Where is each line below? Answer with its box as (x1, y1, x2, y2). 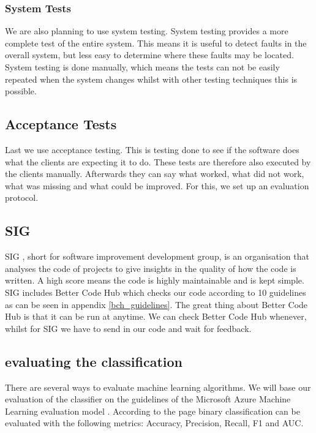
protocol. (5, 191, 39, 204)
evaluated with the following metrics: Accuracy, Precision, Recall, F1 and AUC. (5, 416, 304, 429)
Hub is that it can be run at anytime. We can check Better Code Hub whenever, (5, 310, 307, 323)
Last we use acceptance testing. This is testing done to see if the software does (5, 143, 299, 156)
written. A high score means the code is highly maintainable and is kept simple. (5, 274, 304, 287)
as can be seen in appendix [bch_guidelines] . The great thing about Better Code (5, 298, 308, 311)
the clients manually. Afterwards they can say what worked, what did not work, (5, 167, 304, 180)
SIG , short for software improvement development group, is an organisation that (5, 250, 309, 263)
